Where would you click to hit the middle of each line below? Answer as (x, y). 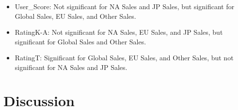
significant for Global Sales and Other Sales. (80, 41)
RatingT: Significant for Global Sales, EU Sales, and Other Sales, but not (124, 58)
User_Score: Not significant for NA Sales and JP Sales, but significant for (125, 6)
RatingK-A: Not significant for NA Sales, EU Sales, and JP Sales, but (119, 32)
